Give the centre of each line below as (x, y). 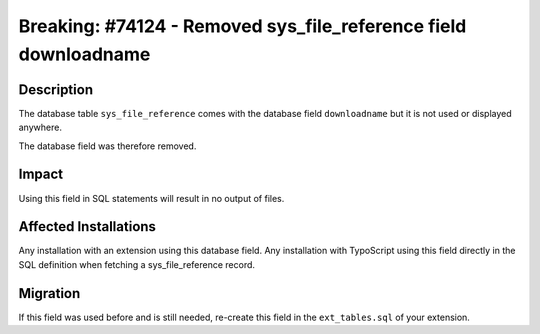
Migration (49, 293)
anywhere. (40, 127)
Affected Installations (87, 226)
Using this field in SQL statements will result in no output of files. (151, 198)
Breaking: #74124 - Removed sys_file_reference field (242, 26)
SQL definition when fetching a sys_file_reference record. (136, 264)
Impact (41, 174)
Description (56, 89)
